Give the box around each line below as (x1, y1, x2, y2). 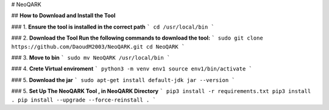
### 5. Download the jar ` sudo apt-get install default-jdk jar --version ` (11, 76, 235, 83)
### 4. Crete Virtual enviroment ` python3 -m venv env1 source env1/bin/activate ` (11, 65, 252, 72)
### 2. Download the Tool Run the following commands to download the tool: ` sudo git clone (11, 34, 263, 42)
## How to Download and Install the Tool (11, 12, 116, 19)
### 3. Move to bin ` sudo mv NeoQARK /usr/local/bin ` (11, 53, 171, 61)
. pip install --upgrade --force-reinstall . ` (11, 96, 157, 103)
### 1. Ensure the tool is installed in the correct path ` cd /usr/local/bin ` (11, 23, 214, 30)
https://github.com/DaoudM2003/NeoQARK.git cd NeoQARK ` (11, 43, 185, 50)
